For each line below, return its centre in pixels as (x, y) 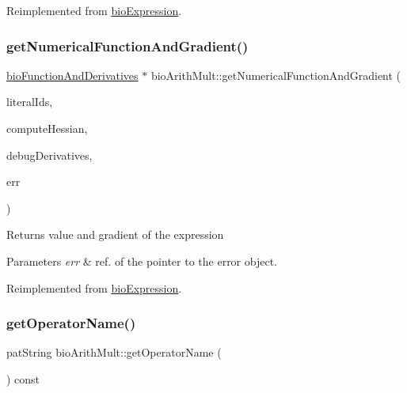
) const (23, 378)
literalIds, (30, 102)
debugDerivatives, (49, 155)
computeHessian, (47, 128)
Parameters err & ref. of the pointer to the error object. (142, 261)
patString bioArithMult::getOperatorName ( (114, 352)
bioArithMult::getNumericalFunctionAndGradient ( (276, 75)
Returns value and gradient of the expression (115, 234)
